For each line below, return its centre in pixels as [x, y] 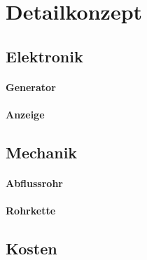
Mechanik [42, 152]
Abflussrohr [34, 183]
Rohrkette [31, 211]
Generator [31, 87]
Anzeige [25, 114]
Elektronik [44, 56]
